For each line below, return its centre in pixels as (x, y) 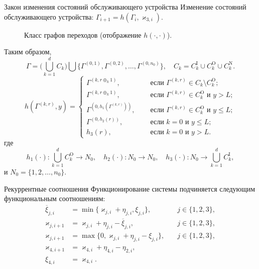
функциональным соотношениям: (55, 198)
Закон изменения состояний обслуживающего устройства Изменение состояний (125, 7)
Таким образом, (28, 52)
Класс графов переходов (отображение (83, 34)
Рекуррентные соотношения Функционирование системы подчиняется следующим (130, 188)
